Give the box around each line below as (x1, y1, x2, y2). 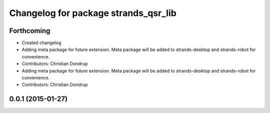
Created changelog (21, 40, 62, 46)
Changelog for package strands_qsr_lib (9, 7, 177, 18)
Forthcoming (9, 26, 50, 35)
